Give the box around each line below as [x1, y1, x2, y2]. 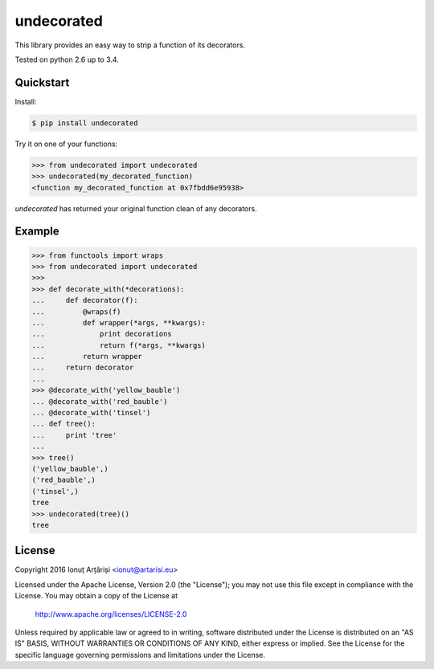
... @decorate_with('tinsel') [31, 408, 151, 418]
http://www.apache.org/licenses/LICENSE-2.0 [35, 609, 187, 618]
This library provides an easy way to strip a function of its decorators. [14, 40, 245, 50]
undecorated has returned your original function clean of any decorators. [14, 203, 257, 213]
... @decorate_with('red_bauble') [31, 397, 168, 406]
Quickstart [14, 75, 70, 89]
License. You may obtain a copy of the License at [14, 591, 178, 601]
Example [14, 225, 59, 239]
